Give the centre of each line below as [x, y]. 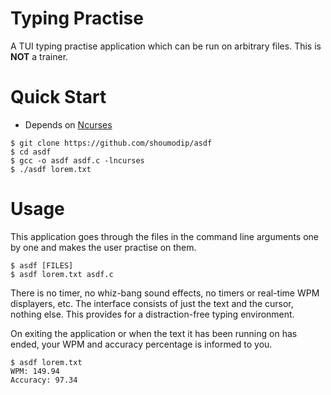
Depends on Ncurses [68, 124]
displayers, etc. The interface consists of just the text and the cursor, [152, 303]
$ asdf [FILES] [42, 265]
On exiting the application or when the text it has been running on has [154, 333]
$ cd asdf [31, 152]
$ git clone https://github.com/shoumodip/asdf [111, 143]
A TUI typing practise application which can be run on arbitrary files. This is [166, 46]
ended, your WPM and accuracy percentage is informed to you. [141, 344]
